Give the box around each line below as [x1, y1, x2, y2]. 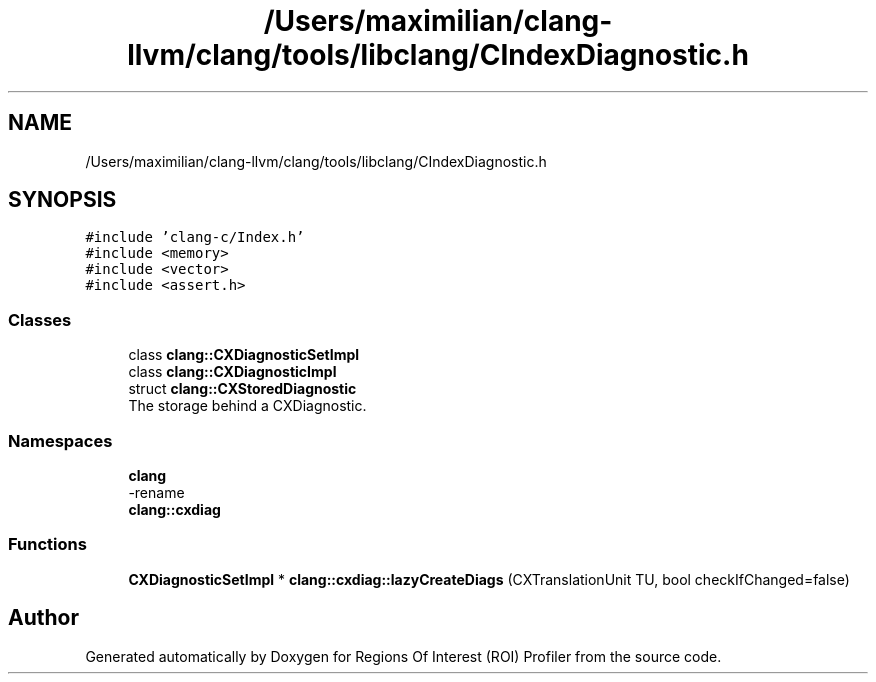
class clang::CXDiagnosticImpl [128, 363, 337, 381]
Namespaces [8, 430, 113, 451]
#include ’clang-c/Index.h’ [85, 229, 305, 246]
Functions [8, 534, 87, 555]
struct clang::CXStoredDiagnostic [128, 380, 357, 398]
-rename [128, 483, 185, 501]
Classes [8, 309, 72, 330]
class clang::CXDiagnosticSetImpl [128, 346, 360, 364]
